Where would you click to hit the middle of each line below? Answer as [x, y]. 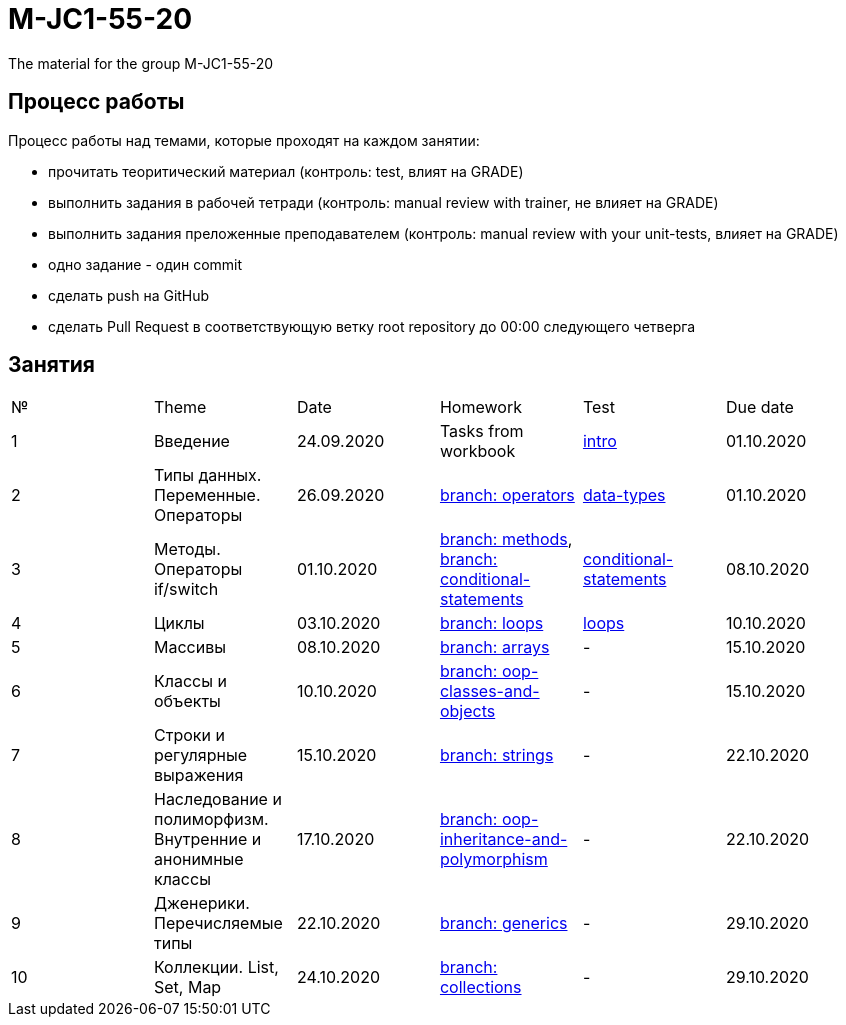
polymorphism [493, 859]
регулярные [200, 755]
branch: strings [496, 755]
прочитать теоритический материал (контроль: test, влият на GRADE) [286, 171]
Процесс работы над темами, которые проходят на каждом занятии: [244, 140]
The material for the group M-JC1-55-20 [141, 63]
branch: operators [507, 495]
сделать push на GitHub [129, 295]
